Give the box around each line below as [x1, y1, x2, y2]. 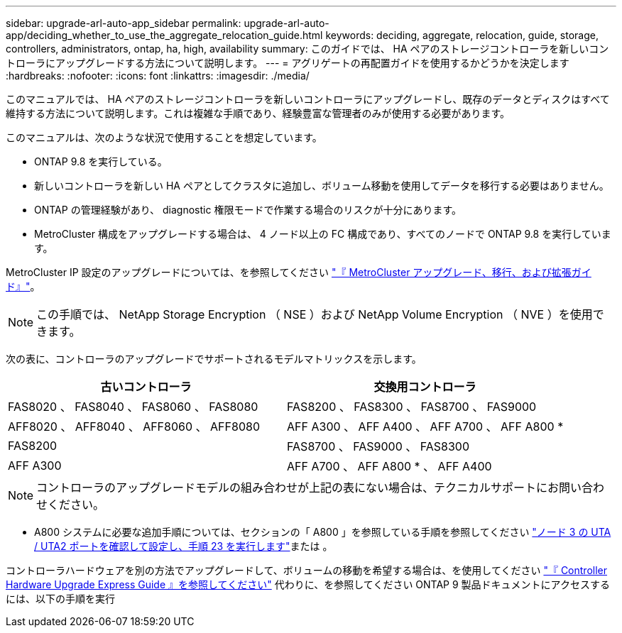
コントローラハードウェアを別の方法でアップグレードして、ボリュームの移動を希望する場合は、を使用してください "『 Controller [6, 564, 607, 576]
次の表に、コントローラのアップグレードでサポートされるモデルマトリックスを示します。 [6, 353, 422, 365]
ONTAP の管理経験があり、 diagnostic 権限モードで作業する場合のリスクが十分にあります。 [34, 204, 462, 216]
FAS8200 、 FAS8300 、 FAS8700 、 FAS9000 [287, 400, 537, 414]
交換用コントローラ [373, 380, 476, 394]
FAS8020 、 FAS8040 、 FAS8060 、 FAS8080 [8, 400, 258, 414]
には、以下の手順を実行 [6, 593, 115, 605]
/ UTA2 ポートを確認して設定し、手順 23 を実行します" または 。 [34, 540, 333, 552]
